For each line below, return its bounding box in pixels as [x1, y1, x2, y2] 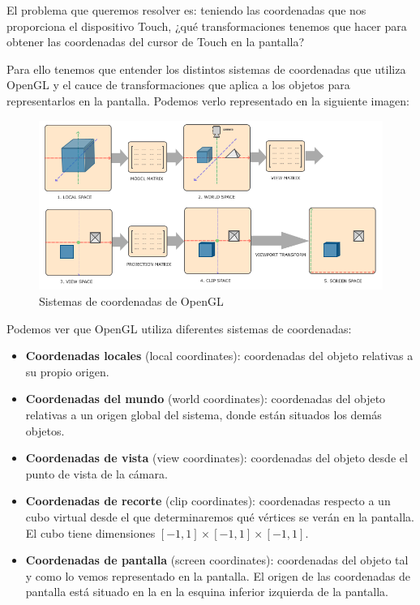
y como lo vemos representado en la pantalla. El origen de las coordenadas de [25, 567, 411, 584]
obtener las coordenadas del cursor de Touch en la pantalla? [6, 33, 305, 50]
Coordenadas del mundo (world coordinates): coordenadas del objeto [25, 390, 386, 407]
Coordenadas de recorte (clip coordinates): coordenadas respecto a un [25, 492, 391, 509]
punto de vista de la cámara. [25, 465, 168, 482]
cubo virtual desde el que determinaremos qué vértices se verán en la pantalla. [25, 508, 414, 525]
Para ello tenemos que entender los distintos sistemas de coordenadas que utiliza [6, 60, 406, 77]
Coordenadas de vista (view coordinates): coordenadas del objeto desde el [25, 449, 408, 466]
